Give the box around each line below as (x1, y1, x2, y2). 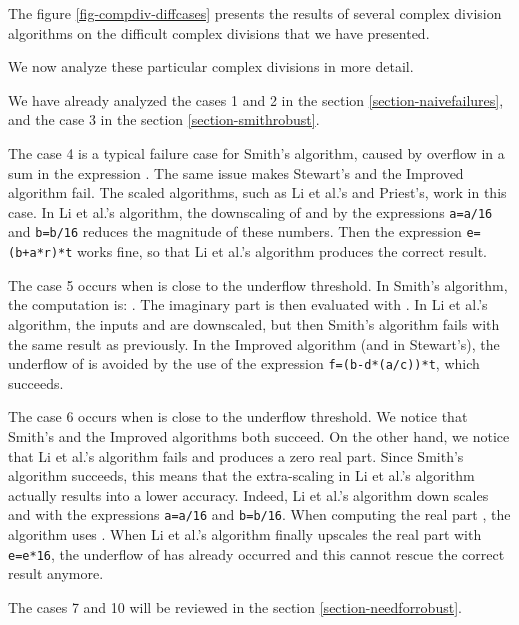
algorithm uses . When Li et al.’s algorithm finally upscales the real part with (8, 523, 482, 544)
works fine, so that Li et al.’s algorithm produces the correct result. (77, 241, 488, 262)
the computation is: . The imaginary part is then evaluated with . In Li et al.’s (8, 294, 488, 315)
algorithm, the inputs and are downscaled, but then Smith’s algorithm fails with (8, 313, 500, 334)
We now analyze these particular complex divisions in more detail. (8, 56, 414, 77)
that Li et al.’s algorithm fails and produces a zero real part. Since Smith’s (8, 445, 464, 466)
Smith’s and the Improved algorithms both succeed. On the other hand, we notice (8, 425, 510, 446)
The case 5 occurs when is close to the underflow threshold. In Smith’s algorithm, (8, 274, 508, 295)
